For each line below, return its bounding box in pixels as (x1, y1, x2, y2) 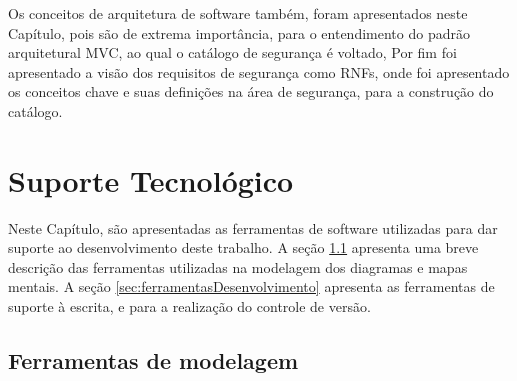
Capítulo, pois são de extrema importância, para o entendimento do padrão (8, 22, 470, 43)
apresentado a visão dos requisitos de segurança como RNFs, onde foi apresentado (8, 61, 510, 82)
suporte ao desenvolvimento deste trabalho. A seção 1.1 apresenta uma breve (8, 237, 479, 258)
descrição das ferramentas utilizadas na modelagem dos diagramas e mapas (8, 256, 468, 277)
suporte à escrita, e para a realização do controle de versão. (8, 296, 371, 317)
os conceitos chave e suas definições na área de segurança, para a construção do (8, 81, 494, 102)
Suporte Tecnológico (8, 159, 294, 200)
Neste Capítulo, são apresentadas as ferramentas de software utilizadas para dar (8, 217, 498, 238)
